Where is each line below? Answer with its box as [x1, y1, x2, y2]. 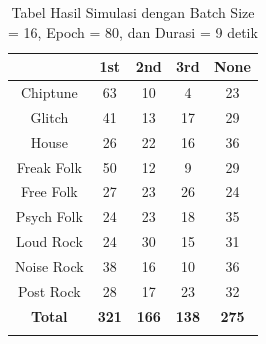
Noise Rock [15, 255, 84, 276]
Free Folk [20, 181, 78, 202]
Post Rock [18, 280, 81, 301]
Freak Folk [16, 156, 82, 177]
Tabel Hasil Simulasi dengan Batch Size [11, 2, 255, 22]
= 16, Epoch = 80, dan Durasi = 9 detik [8, 21, 258, 42]
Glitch [30, 106, 69, 127]
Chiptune [20, 82, 78, 103]
